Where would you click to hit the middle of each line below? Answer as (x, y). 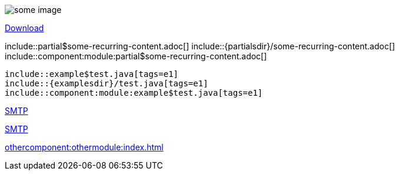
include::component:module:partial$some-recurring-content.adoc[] (136, 56)
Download (24, 28)
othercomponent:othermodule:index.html (84, 147)
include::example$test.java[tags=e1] (92, 74)
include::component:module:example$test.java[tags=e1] (134, 93)
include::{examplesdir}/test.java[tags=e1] (107, 83)
